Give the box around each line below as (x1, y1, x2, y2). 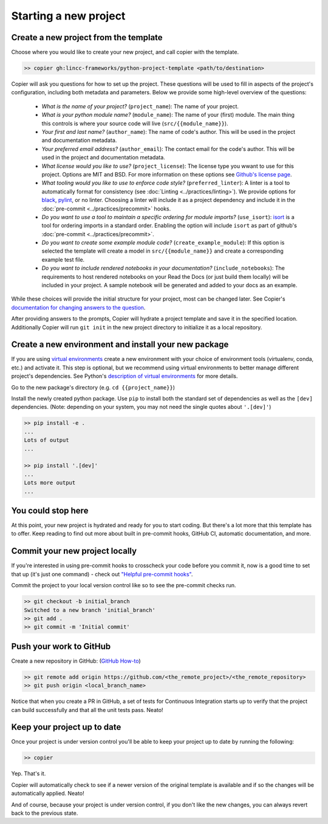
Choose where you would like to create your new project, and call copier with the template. (11, 49, 239, 56)
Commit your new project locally (11, 546, 137, 556)
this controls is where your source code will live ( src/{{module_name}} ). (41, 119, 228, 127)
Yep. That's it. (11, 770, 46, 777)
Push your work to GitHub (11, 641, 111, 651)
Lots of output (24, 437, 69, 444)
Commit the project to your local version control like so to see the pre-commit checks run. (11, 582, 236, 589)
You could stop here (11, 505, 89, 515)
